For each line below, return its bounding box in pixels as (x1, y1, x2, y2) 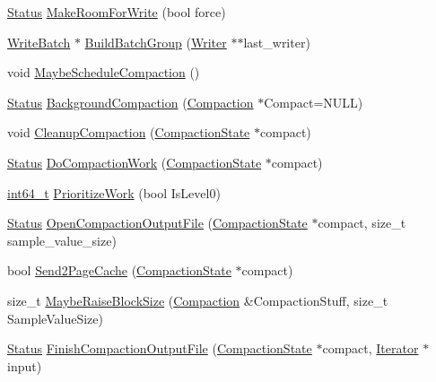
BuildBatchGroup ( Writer (84, 32, 227, 51)
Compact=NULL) (264, 92, 363, 111)
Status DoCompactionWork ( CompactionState (7, 152, 262, 171)
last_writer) (243, 32, 310, 51)
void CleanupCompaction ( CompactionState (7, 123, 250, 142)
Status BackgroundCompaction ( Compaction (7, 92, 254, 111)
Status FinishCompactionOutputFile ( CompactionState (7, 339, 312, 358)
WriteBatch (7, 32, 71, 51)
